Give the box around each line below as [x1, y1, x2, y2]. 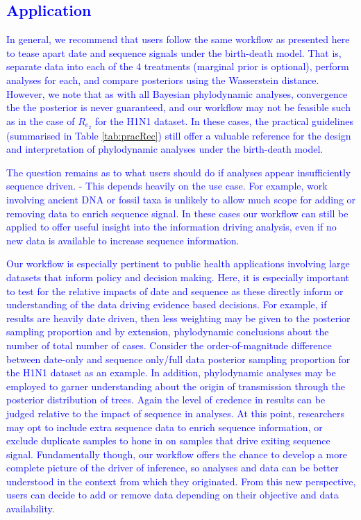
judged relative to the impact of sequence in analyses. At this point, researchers [6, 405, 345, 420]
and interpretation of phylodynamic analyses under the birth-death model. [6, 142, 324, 156]
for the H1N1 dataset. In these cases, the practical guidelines [94, 113, 354, 128]
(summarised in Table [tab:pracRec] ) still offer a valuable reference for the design [6, 128, 351, 142]
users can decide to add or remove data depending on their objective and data [6, 487, 339, 502]
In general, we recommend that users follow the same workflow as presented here [6, 32, 350, 47]
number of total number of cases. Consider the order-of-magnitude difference [6, 337, 332, 352]
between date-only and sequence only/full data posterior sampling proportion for [6, 351, 351, 366]
